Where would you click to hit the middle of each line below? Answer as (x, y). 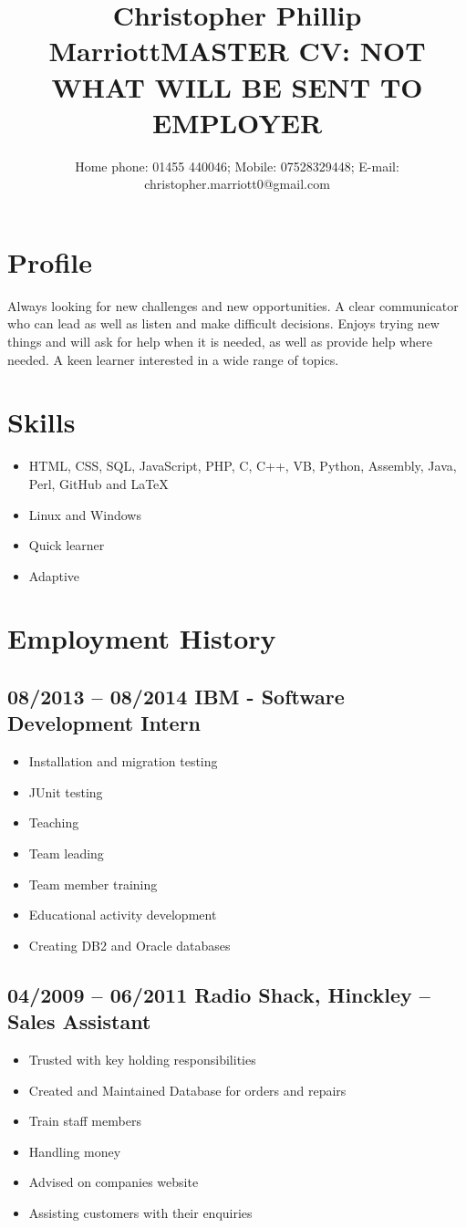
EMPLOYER (237, 122)
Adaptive (54, 575)
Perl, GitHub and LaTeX (98, 483)
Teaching (54, 822)
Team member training (93, 884)
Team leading (66, 853)
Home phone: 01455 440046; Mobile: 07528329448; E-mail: (237, 166)
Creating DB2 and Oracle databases (129, 945)
